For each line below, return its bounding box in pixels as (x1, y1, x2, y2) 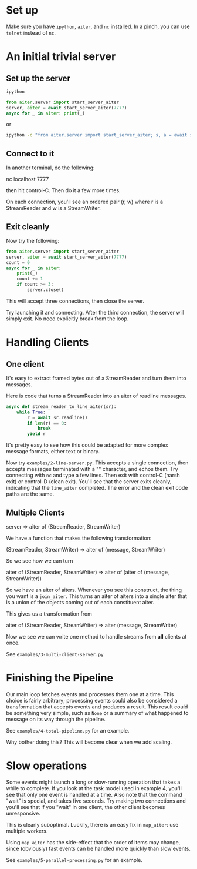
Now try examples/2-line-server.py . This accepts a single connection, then (6, 459, 189, 466)
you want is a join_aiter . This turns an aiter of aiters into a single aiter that (6, 593, 188, 600)
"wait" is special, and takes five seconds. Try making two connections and (6, 797, 186, 804)
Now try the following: (6, 237, 60, 244)
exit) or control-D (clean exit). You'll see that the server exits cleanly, (6, 478, 172, 485)
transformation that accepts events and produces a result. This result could (6, 703, 188, 710)
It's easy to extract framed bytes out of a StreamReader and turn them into (6, 375, 186, 382)
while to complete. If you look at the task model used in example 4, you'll (6, 784, 182, 791)
